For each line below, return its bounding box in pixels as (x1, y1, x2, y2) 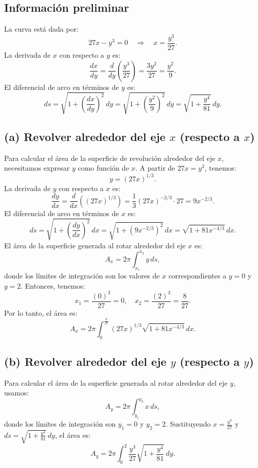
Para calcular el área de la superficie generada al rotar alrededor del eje (4, 377, 228, 388)
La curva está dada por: (4, 24, 79, 34)
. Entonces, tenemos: (20, 280, 85, 291)
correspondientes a (168, 270, 226, 281)
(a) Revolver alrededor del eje (4, 129, 166, 145)
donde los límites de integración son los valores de (4, 270, 160, 281)
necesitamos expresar (4, 162, 70, 173)
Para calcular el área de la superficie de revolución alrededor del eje (4, 152, 216, 163)
